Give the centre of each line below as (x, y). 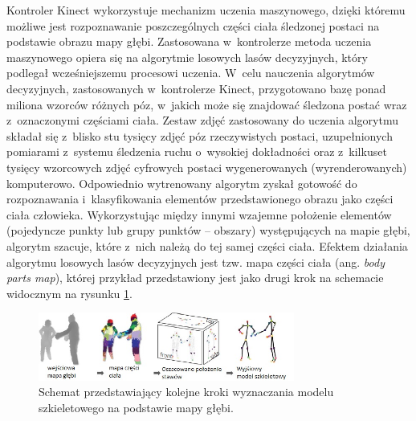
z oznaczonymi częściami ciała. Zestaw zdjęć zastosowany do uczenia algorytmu (202, 120)
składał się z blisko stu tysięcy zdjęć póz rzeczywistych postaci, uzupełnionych (200, 135)
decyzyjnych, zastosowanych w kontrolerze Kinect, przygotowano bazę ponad (196, 88)
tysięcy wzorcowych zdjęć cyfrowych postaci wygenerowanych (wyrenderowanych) (207, 167)
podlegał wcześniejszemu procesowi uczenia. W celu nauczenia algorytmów (191, 73)
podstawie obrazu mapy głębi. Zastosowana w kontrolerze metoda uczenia (189, 41)
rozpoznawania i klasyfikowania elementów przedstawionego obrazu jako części (200, 199)
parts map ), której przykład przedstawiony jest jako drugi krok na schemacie (195, 278)
